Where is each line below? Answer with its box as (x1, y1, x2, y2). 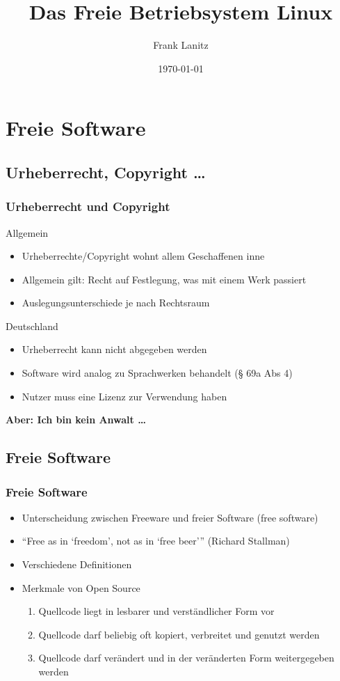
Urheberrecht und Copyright (6, 198, 170, 215)
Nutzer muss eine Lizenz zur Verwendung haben (22, 389, 227, 403)
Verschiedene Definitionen (22, 557, 132, 572)
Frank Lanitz (153, 38, 209, 52)
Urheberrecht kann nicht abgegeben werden (22, 342, 207, 357)
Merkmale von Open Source (22, 580, 140, 595)
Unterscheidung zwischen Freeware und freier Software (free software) (22, 510, 318, 524)
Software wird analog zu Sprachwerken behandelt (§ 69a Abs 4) (22, 366, 293, 380)
